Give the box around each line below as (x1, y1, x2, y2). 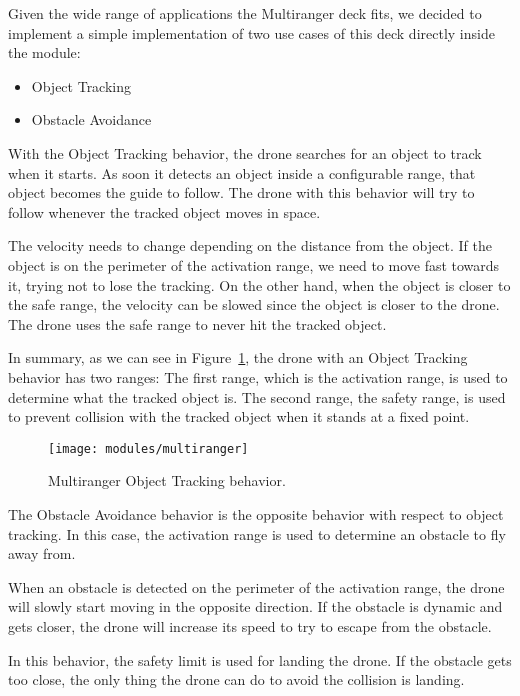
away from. (8, 543, 76, 564)
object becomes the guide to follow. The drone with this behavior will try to (8, 182, 475, 203)
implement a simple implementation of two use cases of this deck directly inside (8, 22, 495, 43)
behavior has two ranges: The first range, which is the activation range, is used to (8, 366, 508, 387)
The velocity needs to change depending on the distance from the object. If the (8, 235, 492, 256)
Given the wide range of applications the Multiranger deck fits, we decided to (8, 3, 482, 23)
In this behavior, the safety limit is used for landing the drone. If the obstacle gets (8, 649, 512, 670)
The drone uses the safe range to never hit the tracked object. (8, 313, 387, 334)
